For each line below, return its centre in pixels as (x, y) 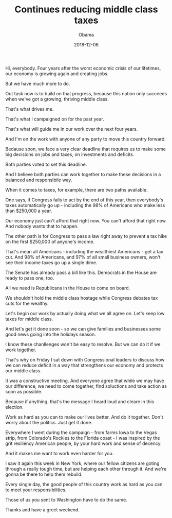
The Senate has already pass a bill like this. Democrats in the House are (81, 272)
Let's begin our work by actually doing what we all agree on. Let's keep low (85, 313)
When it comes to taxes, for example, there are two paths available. (77, 189)
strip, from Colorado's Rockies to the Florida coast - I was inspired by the (83, 438)
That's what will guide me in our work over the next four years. (72, 129)
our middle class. (24, 370)
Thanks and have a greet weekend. (42, 510)
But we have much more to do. (38, 83)
